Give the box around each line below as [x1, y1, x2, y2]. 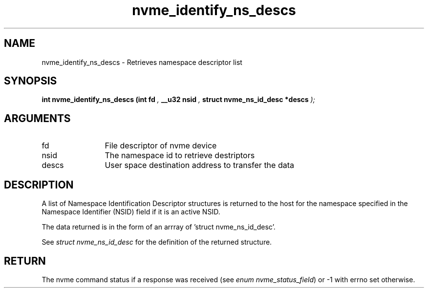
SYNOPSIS [4, 75, 57, 87]
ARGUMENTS [4, 112, 71, 125]
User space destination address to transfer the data [105, 160, 294, 170]
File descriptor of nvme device [105, 141, 217, 151]
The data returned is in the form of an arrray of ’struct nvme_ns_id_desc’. [42, 223, 276, 231]
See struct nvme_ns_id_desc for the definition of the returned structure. [42, 238, 272, 247]
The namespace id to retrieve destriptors [105, 150, 255, 161]
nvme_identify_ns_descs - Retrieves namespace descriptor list [42, 58, 242, 66]
